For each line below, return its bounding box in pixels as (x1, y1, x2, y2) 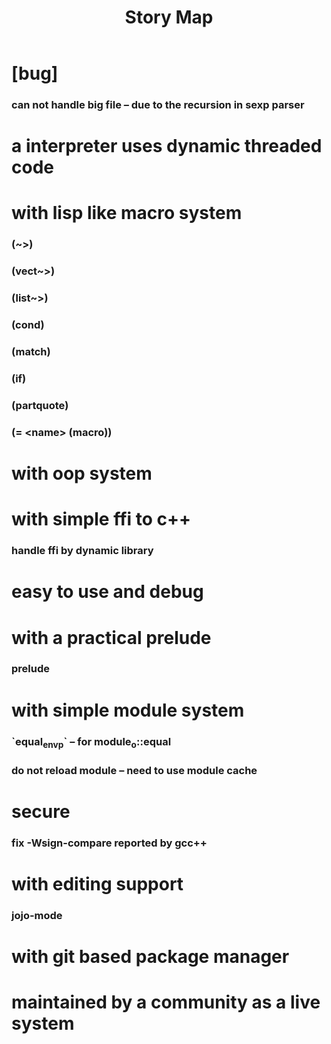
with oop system (11, 462, 153, 485)
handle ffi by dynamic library (11, 544, 154, 558)
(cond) (11, 318, 45, 332)
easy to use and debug (11, 581, 204, 603)
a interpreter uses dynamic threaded (11, 135, 323, 158)
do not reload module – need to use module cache (11, 763, 258, 777)
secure (11, 800, 71, 823)
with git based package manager (11, 946, 290, 968)
